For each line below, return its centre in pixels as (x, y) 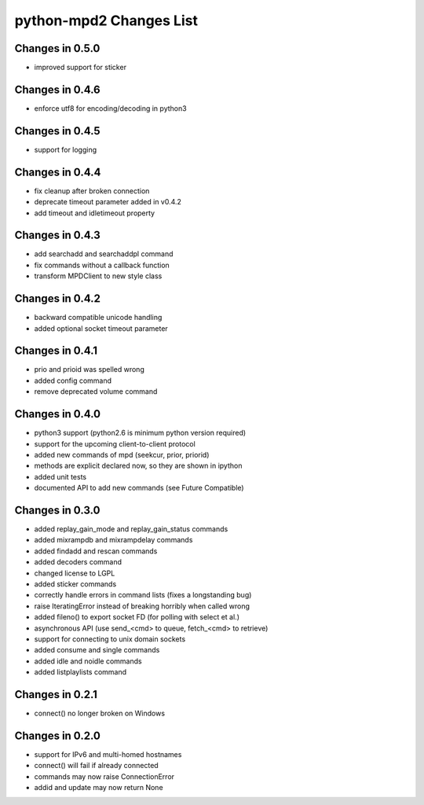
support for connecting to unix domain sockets (110, 639)
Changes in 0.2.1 (56, 695)
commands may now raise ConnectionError (104, 776)
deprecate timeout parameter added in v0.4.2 (108, 202)
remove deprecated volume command (96, 391)
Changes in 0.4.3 (58, 235)
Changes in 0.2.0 (58, 735)
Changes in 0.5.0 (57, 48)
